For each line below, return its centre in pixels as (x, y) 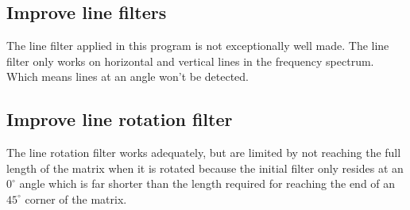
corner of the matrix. (76, 199)
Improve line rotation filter (120, 119)
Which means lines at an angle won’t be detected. (128, 76)
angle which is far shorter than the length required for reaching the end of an (207, 183)
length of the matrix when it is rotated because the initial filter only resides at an (205, 168)
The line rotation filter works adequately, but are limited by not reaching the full (204, 153)
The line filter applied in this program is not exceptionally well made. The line (198, 46)
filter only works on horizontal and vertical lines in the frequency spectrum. (190, 61)
